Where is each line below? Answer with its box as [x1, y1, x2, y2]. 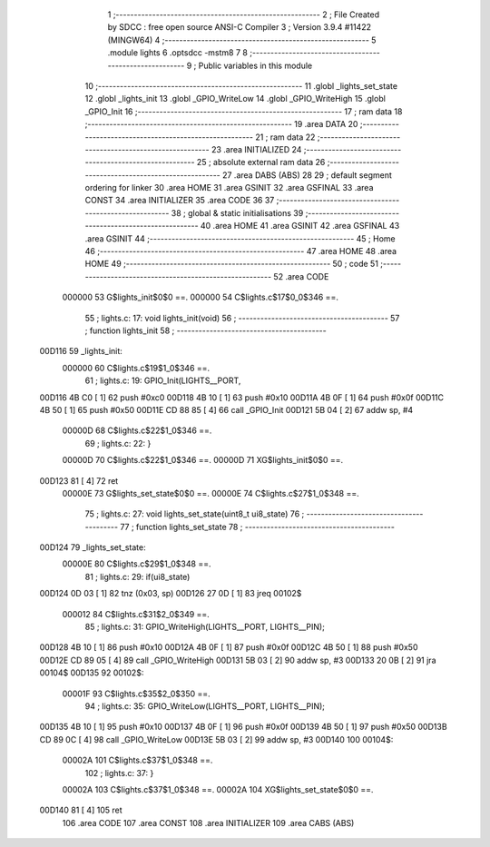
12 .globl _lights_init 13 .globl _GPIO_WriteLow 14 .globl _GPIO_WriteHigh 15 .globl [84, 94, 386, 104]
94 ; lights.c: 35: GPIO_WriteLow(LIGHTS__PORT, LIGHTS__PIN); [84, 700, 326, 712]
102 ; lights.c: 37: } [84, 767, 154, 778]
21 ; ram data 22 [255, 132, 316, 143]
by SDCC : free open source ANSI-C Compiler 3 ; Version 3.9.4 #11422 [107, 22, 372, 33]
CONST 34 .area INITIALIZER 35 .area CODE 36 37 [84, 195, 275, 206]
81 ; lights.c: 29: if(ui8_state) [84, 571, 191, 582]
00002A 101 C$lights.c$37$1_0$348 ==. [62, 754, 213, 766]
